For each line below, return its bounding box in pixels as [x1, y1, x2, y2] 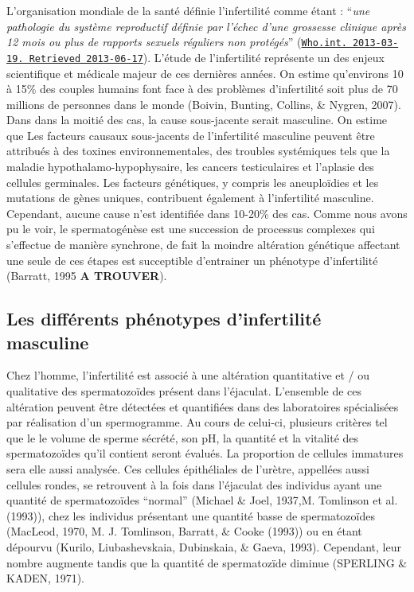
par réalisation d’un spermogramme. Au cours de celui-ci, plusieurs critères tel [6, 414, 388, 430]
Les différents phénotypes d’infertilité [6, 306, 322, 331]
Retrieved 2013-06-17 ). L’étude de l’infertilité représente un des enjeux [29, 49, 385, 65]
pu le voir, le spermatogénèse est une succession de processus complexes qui [6, 220, 375, 237]
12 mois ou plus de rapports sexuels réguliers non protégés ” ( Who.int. [6, 33, 347, 50]
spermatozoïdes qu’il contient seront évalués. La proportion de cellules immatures [6, 445, 404, 462]
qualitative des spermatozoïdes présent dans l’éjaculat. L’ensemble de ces [6, 383, 362, 399]
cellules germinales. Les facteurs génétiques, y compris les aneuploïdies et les [6, 173, 379, 190]
